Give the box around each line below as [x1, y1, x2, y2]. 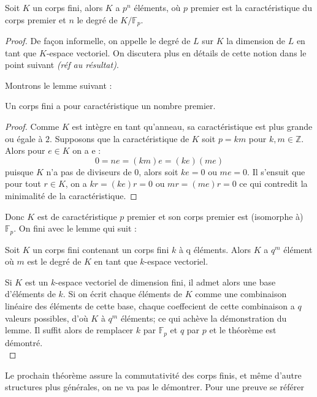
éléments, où [134, 1, 181, 13]
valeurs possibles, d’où [5, 311, 88, 324]
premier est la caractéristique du [190, 1, 312, 13]
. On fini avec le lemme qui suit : [13, 222, 137, 235]
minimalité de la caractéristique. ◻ [5, 189, 137, 202]
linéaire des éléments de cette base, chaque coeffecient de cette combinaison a [5, 300, 295, 312]
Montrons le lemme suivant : [5, 78, 112, 91]
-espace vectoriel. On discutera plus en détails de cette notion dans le [46, 46, 307, 59]
